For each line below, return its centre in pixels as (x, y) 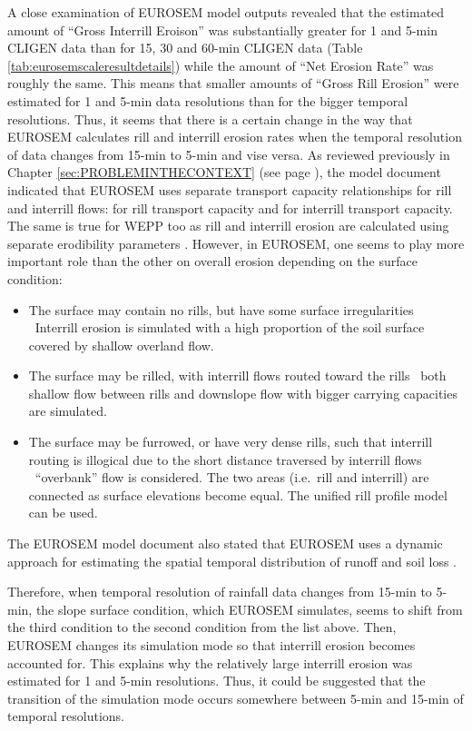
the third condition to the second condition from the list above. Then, (202, 627)
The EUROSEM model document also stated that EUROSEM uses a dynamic (225, 543)
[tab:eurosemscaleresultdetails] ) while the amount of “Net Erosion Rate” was (221, 65)
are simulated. (68, 411)
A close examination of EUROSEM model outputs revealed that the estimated (226, 12)
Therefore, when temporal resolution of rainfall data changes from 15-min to (220, 592)
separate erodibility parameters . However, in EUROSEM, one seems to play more (236, 243)
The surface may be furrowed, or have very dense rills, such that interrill (231, 442)
